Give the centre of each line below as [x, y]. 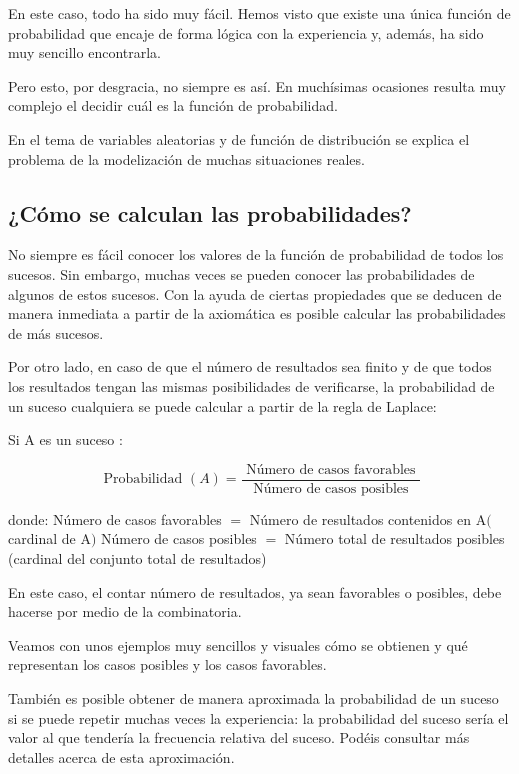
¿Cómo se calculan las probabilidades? [210, 212]
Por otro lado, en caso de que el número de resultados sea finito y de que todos [250, 366]
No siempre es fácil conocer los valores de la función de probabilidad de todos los [256, 254]
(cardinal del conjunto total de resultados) [137, 557]
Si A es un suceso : [65, 439]
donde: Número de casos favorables [115, 518]
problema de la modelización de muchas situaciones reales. [186, 158]
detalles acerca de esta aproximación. [121, 756]
